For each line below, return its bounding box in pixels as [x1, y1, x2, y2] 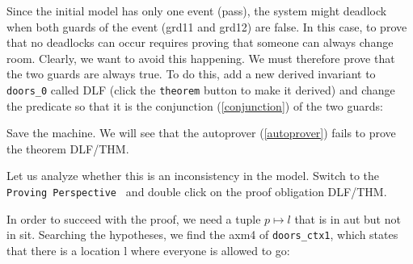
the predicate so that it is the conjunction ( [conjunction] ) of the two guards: [6, 97, 383, 114]
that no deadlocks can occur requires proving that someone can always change [6, 34, 394, 51]
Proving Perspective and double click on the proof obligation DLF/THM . [6, 183, 387, 199]
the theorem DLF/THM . [6, 140, 129, 157]
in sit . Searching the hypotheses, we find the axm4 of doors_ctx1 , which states [6, 226, 398, 243]
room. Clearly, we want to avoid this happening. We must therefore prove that [6, 49, 395, 66]
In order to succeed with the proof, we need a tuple [6, 210, 261, 227]
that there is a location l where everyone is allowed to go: [6, 241, 290, 258]
